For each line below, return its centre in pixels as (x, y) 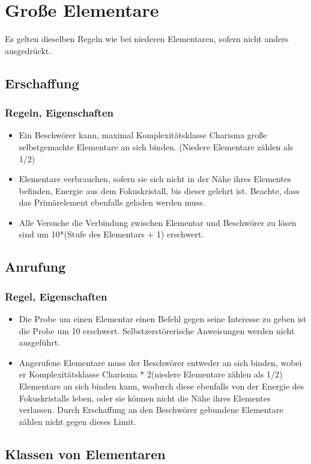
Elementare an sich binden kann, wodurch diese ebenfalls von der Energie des (162, 386)
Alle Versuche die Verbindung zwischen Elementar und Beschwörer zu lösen (158, 222)
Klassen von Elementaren (85, 453)
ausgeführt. (39, 342)
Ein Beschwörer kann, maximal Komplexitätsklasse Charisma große (143, 135)
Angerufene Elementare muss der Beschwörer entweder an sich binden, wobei (160, 362)
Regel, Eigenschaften (56, 296)
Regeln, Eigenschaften (59, 113)
